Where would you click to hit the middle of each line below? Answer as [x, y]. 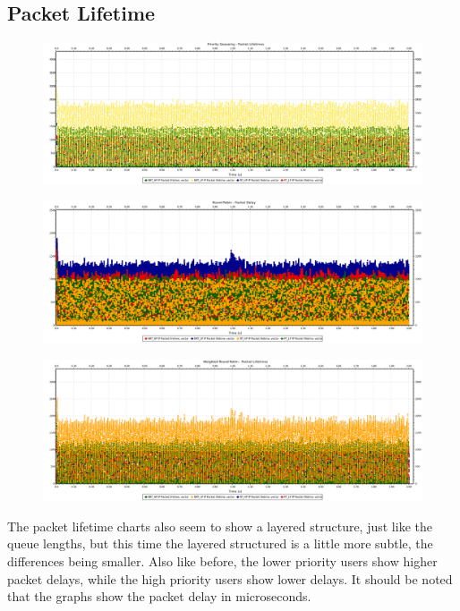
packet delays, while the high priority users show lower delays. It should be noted [230, 578]
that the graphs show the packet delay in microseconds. [159, 596]
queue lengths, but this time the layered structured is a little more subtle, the [220, 543]
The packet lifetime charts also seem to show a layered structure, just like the [220, 526]
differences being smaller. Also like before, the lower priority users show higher [222, 560]
